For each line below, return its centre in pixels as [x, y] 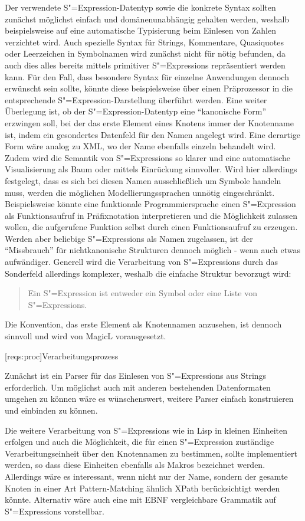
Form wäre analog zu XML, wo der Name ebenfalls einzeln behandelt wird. [140, 146]
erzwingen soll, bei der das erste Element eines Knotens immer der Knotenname [149, 122]
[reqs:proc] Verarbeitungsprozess [62, 355]
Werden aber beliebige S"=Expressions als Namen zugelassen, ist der [129, 238]
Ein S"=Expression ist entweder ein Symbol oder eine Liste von [142, 293]
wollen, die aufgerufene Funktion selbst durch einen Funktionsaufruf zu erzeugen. [151, 227]
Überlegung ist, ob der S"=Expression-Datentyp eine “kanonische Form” [136, 111]
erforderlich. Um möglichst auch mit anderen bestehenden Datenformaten [138, 387]
